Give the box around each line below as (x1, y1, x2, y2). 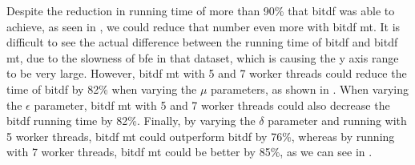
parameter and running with (268, 112, 407, 129)
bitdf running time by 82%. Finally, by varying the (6, 112, 256, 129)
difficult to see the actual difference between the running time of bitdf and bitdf (6, 34, 398, 50)
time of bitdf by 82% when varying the (6, 80, 197, 97)
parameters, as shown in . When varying (211, 80, 409, 97)
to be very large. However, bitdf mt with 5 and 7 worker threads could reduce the (6, 65, 407, 82)
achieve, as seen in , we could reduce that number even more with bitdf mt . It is (6, 18, 401, 34)
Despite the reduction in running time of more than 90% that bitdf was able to (6, 2, 395, 18)
